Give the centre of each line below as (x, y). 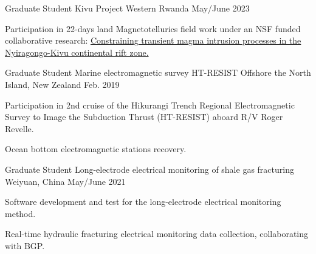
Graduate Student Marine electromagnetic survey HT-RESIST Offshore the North (158, 72)
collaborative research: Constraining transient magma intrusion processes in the (153, 40)
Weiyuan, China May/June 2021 (65, 181)
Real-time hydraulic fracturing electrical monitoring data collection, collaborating (157, 234)
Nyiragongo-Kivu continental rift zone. (77, 52)
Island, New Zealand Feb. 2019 (62, 84)
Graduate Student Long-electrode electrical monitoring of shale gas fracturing (149, 169)
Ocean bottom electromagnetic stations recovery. (96, 149)
